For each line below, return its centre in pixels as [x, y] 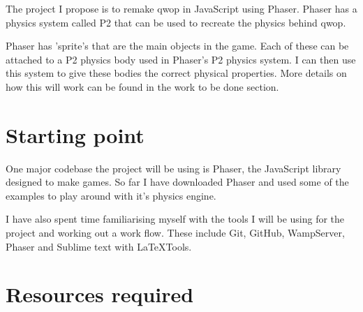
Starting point [75, 134]
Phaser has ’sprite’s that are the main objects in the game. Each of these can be [177, 46]
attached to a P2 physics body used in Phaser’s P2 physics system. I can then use [181, 59]
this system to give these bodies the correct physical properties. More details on [176, 73]
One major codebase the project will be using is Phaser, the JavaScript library [173, 168]
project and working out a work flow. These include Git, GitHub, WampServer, [175, 233]
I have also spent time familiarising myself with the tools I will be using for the [175, 219]
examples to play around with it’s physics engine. [111, 195]
